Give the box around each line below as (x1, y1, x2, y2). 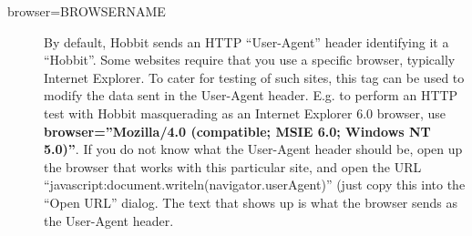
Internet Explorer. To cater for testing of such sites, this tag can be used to (44, 67, 465, 87)
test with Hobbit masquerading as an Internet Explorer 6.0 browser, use (44, 103, 446, 122)
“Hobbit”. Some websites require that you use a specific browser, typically (44, 50, 456, 69)
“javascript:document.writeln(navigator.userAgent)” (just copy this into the (44, 175, 466, 194)
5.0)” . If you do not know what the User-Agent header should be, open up (44, 139, 463, 159)
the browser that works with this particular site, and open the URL (44, 157, 422, 176)
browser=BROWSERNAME (7, 2, 166, 20)
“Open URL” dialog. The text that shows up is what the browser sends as (44, 192, 458, 211)
